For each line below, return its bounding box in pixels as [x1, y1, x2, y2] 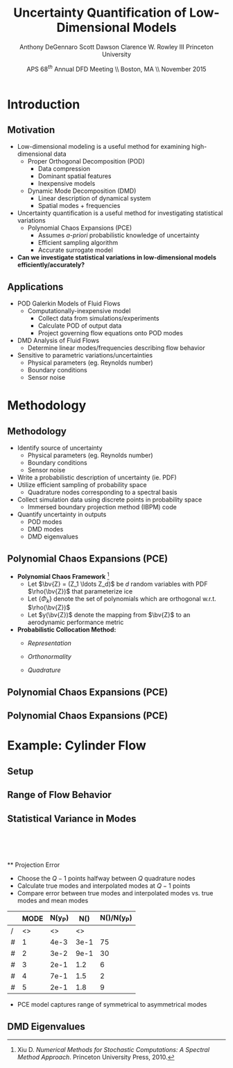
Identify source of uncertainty [17, 444, 103, 452]
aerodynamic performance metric [27, 618, 124, 627]
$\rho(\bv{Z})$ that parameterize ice [27, 587, 133, 596]
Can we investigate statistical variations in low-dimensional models [17, 253, 216, 262]
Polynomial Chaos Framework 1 [17, 571, 110, 580]
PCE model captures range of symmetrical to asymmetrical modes [17, 1001, 207, 1009]
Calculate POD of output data [37, 321, 122, 330]
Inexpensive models [37, 180, 96, 188]
